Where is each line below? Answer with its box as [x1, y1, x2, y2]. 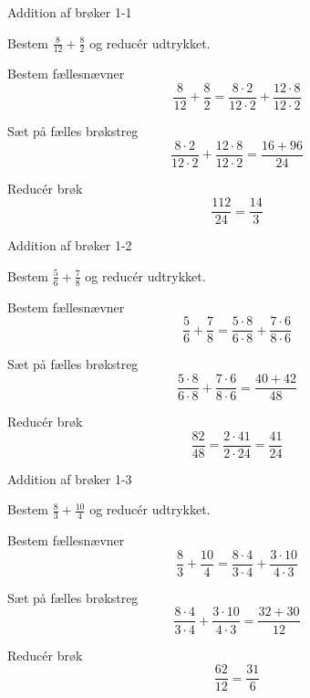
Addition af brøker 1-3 [7, 469, 132, 488]
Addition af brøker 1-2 [7, 236, 132, 255]
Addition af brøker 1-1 [7, 3, 132, 21]
